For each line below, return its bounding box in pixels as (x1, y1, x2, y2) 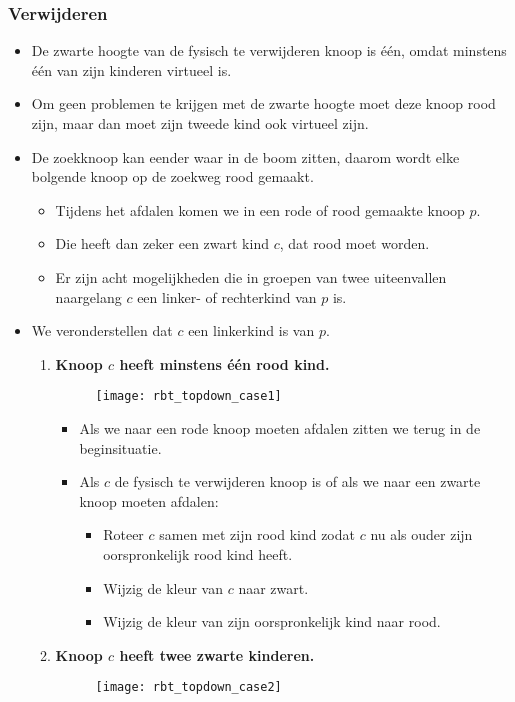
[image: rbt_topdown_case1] (95, 389, 282, 404)
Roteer (103, 524, 144, 545)
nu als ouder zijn (370, 524, 473, 545)
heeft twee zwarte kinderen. (119, 644, 315, 665)
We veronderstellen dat (31, 320, 173, 341)
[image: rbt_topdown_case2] (95, 680, 282, 695)
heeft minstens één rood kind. (119, 353, 330, 374)
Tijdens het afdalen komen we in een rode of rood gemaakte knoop (55, 199, 465, 220)
